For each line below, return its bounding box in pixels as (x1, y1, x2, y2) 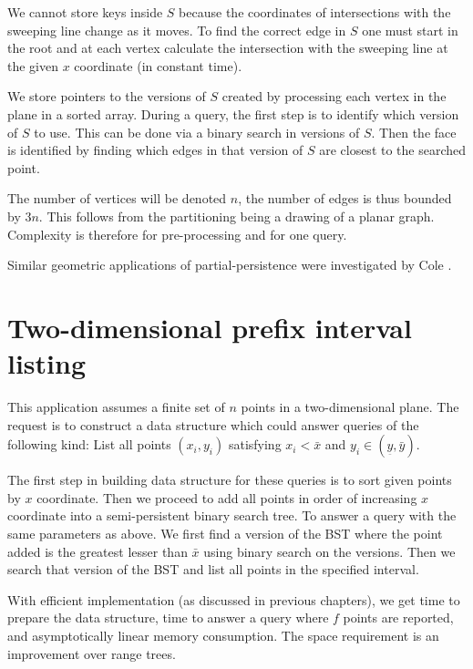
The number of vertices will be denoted (7, 189, 227, 208)
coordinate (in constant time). (74, 56, 242, 75)
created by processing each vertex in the (221, 87, 447, 106)
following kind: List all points (7, 435, 171, 454)
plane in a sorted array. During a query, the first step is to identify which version (7, 104, 459, 123)
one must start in (362, 20, 458, 39)
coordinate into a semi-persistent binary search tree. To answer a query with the (7, 506, 457, 525)
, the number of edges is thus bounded (238, 189, 452, 208)
